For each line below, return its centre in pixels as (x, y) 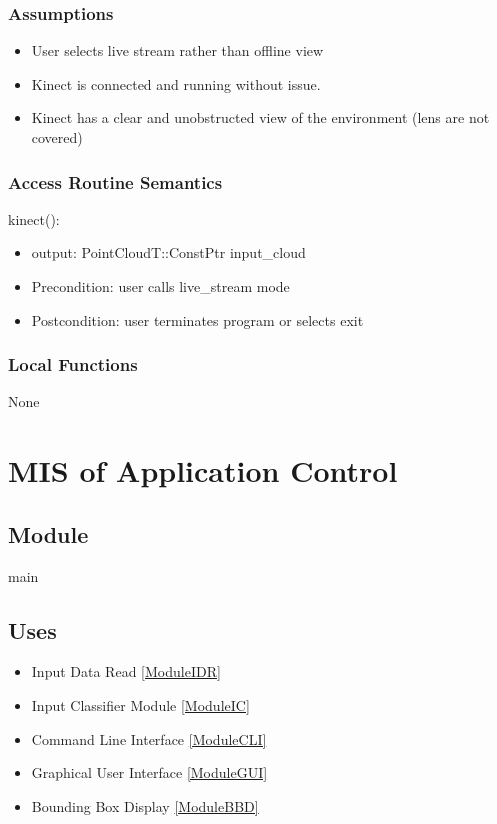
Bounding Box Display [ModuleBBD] (145, 805)
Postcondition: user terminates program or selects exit (197, 319)
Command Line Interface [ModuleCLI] (149, 738)
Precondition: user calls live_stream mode (160, 286)
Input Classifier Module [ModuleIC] (140, 704)
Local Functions (73, 364)
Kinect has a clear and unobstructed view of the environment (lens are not (260, 117)
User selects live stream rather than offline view (177, 50)
